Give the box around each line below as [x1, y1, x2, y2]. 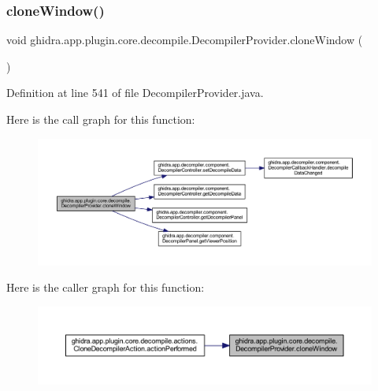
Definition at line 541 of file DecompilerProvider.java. [6, 84, 264, 101]
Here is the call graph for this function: [6, 111, 195, 127]
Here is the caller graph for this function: [6, 279, 205, 296]
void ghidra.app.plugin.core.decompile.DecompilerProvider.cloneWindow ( [6, 32, 363, 48]
